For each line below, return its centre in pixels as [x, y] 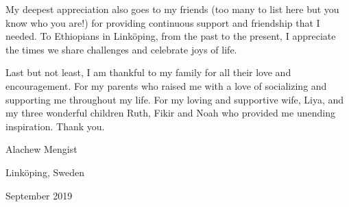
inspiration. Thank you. [55, 126]
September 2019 [39, 195]
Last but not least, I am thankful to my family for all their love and [148, 72]
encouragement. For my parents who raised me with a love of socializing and [166, 85]
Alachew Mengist [41, 149]
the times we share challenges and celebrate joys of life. [121, 49]
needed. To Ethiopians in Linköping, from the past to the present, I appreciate [171, 36]
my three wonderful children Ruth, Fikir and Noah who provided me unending [170, 113]
